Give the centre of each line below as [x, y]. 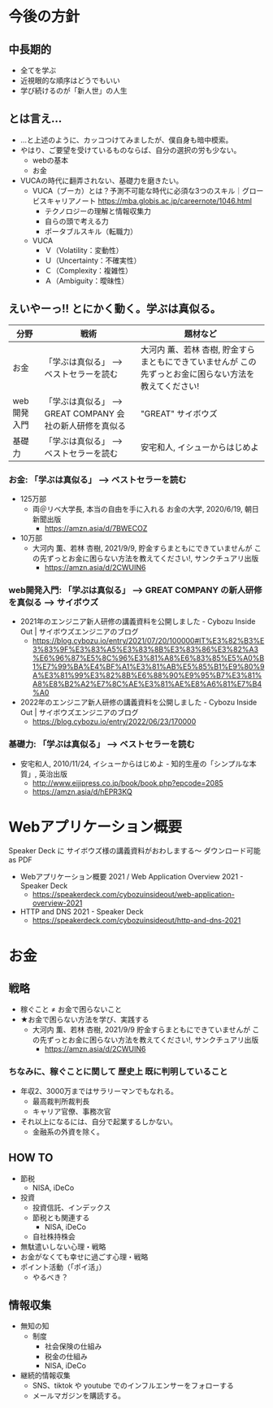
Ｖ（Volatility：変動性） [84, 250]
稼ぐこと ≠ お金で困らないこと [71, 1009]
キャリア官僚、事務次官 [71, 1111]
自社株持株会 [54, 1236]
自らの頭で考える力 [76, 221]
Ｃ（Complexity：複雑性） [88, 270]
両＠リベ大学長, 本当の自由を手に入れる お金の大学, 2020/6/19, [138, 508]
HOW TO [31, 1158]
